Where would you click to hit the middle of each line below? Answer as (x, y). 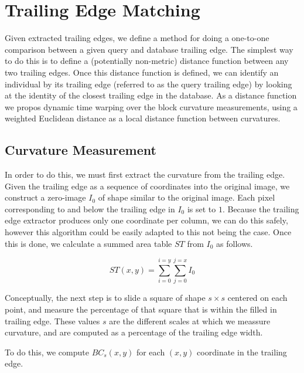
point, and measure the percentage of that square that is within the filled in (141, 309)
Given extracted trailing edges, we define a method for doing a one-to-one (137, 38)
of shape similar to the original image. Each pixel (187, 197)
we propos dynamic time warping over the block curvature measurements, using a (151, 106)
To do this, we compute (47, 352)
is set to (201, 208)
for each (151, 352)
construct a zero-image (45, 197)
